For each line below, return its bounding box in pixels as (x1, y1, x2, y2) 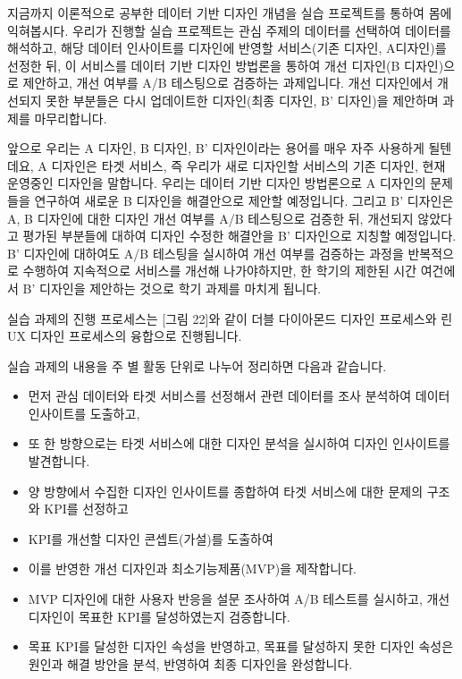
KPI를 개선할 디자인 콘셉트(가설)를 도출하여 (28, 529, 273, 547)
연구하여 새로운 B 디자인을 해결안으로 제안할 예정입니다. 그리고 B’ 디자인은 (34, 191, 454, 209)
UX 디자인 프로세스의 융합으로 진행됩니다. (7, 327, 242, 345)
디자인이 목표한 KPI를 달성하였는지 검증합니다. (28, 607, 290, 625)
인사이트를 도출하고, (28, 403, 140, 422)
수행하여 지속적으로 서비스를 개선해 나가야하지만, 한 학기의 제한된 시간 (22, 261, 417, 280)
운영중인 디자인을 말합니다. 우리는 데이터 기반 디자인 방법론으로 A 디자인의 (7, 174, 426, 192)
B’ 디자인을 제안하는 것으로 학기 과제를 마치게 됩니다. (22, 278, 322, 297)
